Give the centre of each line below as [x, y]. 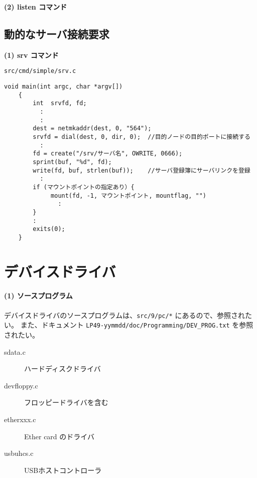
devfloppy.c [21, 385]
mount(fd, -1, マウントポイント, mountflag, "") [128, 195]
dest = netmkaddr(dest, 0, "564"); [92, 129]
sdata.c [15, 351]
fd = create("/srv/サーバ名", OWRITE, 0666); [108, 154]
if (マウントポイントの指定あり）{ [84, 187]
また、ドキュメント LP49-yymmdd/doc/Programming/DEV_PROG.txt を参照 [137, 325]
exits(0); [49, 229]
